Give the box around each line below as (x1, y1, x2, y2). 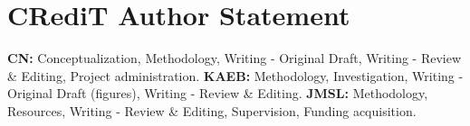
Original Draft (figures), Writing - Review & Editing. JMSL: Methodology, (7, 84, 428, 103)
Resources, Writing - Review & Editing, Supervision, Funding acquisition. (7, 101, 417, 120)
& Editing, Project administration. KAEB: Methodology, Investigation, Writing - (7, 66, 464, 85)
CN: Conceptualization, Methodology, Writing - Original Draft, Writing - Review (7, 49, 462, 67)
